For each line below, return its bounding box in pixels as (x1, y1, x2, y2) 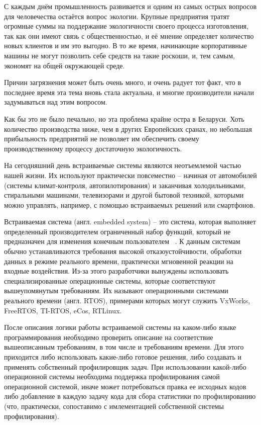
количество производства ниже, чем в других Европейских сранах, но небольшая (4, 123, 252, 134)
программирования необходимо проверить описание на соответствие (4, 331, 213, 342)
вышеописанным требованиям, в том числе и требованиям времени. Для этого (4, 342, 244, 352)
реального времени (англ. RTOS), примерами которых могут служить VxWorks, (4, 295, 250, 306)
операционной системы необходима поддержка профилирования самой (4, 371, 220, 382)
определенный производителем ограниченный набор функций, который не (4, 226, 231, 236)
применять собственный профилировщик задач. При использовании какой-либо (4, 361, 246, 372)
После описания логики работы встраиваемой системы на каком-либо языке (4, 322, 236, 332)
